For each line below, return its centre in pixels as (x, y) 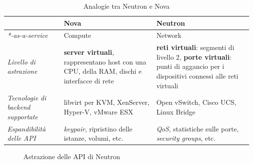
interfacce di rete (89, 80)
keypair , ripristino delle (98, 128)
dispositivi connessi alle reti (197, 76)
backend (19, 107)
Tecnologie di (27, 97)
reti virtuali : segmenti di (195, 47)
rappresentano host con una (105, 61)
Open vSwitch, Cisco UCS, (196, 102)
